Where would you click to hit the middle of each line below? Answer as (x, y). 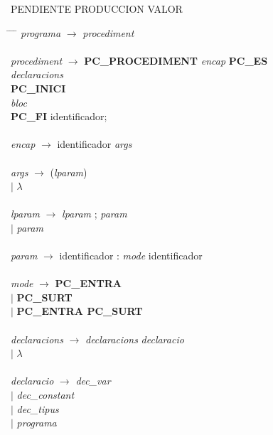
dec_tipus (38, 408)
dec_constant (45, 395)
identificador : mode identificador (131, 256)
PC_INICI (38, 88)
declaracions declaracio (134, 339)
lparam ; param (95, 214)
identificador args (95, 144)
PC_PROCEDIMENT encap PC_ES (176, 60)
